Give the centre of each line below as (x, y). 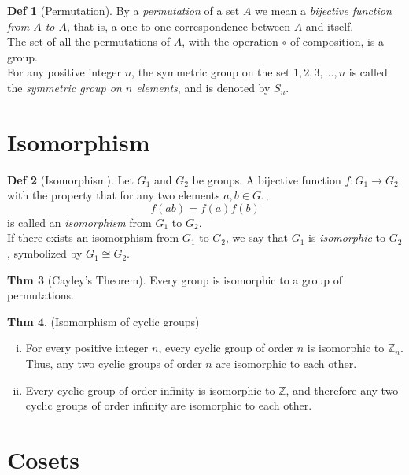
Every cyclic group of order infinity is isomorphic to (150, 390)
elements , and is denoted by (203, 87)
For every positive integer (87, 348)
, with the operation (230, 41)
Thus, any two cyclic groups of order (114, 364)
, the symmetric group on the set (211, 72)
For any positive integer (64, 72)
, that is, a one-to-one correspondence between (179, 26)
